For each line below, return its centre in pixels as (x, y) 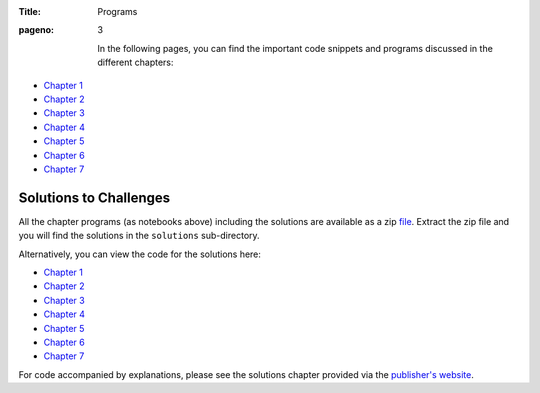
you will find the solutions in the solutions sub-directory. (139, 236)
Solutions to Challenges (94, 197)
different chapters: (135, 62)
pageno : (36, 30)
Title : (30, 11)
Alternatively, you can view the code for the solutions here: (140, 254)
